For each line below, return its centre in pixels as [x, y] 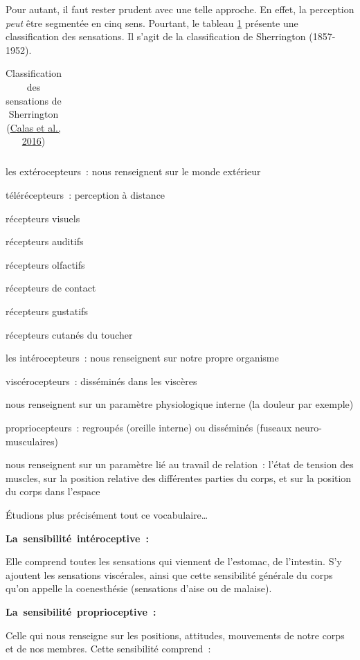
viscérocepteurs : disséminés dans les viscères [101, 381]
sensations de [34, 100]
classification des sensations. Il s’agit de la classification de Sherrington [156, 36]
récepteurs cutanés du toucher [69, 334]
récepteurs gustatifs [47, 311]
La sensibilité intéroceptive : [77, 538]
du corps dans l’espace [53, 491]
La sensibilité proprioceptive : [81, 611]
